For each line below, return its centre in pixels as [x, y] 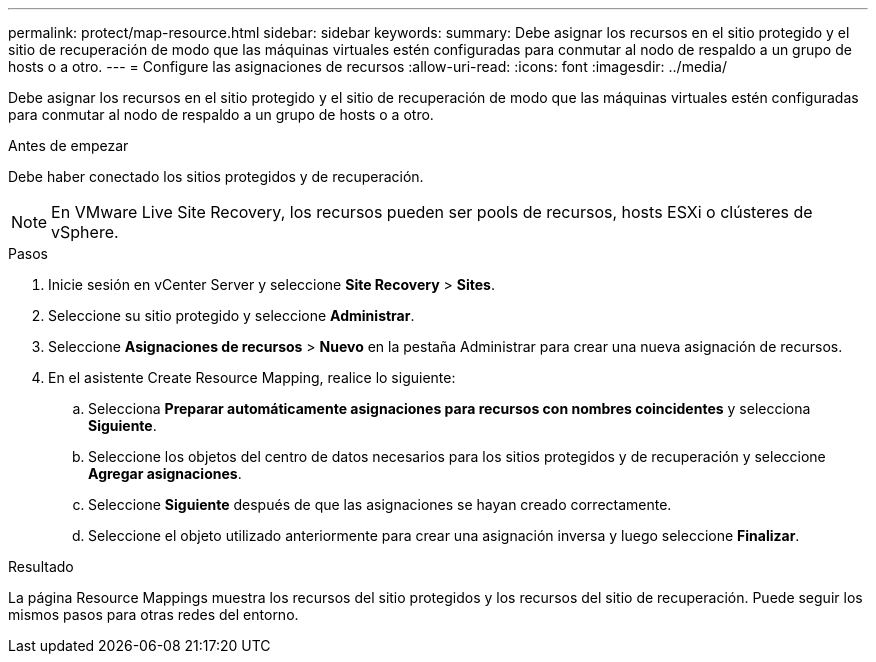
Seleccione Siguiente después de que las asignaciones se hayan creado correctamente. [380, 504]
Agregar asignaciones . [165, 473]
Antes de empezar [68, 145]
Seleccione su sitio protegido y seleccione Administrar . [231, 315]
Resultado [41, 566]
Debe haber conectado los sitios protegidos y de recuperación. [216, 176]
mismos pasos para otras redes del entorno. [153, 614]
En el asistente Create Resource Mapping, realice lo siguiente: [252, 377]
